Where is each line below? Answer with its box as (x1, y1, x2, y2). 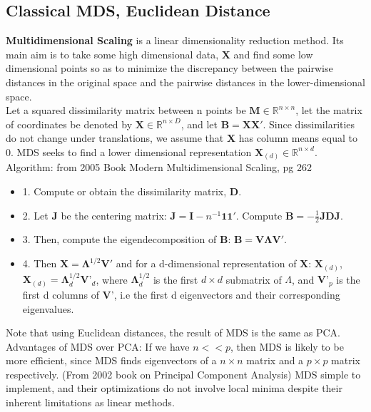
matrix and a (246, 353, 304, 368)
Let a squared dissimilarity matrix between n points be (6, 103, 246, 118)
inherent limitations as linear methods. (6, 395, 175, 410)
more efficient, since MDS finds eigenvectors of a (6, 353, 217, 368)
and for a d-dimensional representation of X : (116, 256, 312, 271)
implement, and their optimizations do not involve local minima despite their (6, 381, 342, 396)
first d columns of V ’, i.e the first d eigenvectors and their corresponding (22, 287, 340, 302)
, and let (181, 116, 218, 131)
